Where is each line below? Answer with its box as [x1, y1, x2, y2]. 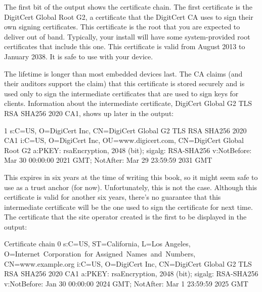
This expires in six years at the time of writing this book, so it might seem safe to [4, 171, 258, 182]
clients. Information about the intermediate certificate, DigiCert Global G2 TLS [4, 98, 252, 108]
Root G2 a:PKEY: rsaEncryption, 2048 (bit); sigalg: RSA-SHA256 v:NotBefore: [4, 144, 252, 155]
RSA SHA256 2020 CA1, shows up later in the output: [4, 107, 174, 118]
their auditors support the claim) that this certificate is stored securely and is [4, 78, 245, 89]
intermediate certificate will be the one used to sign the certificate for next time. [4, 201, 253, 212]
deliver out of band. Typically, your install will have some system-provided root [4, 31, 250, 42]
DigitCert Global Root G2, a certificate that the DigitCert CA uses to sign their [4, 11, 253, 22]
